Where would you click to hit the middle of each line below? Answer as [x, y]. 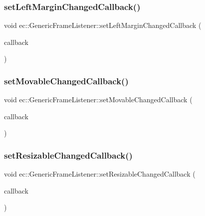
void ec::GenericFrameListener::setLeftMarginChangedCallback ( [103, 25]
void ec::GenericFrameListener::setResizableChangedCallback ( [100, 174]
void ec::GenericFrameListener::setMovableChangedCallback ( [98, 100]
